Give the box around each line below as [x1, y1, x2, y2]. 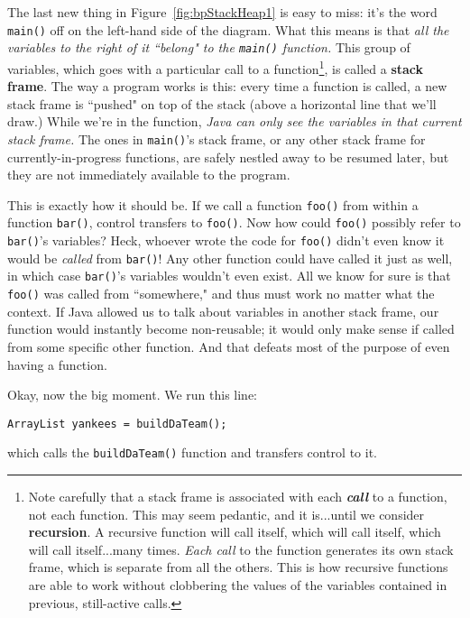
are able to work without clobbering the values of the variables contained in [28, 575, 447, 594]
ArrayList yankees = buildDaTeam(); [7, 417, 227, 430]
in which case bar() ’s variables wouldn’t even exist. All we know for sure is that [7, 266, 451, 285]
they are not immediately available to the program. [7, 165, 290, 184]
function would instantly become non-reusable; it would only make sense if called [7, 319, 455, 338]
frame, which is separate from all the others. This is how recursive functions [28, 558, 448, 576]
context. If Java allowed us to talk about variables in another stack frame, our [7, 301, 439, 320]
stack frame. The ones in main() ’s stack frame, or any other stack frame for [7, 129, 426, 148]
